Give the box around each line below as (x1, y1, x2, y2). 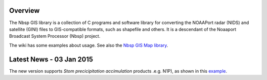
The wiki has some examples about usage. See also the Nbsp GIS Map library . (9, 42, 168, 48)
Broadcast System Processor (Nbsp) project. (9, 33, 101, 39)
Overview (9, 6, 40, 15)
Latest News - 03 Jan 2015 (9, 55, 93, 63)
